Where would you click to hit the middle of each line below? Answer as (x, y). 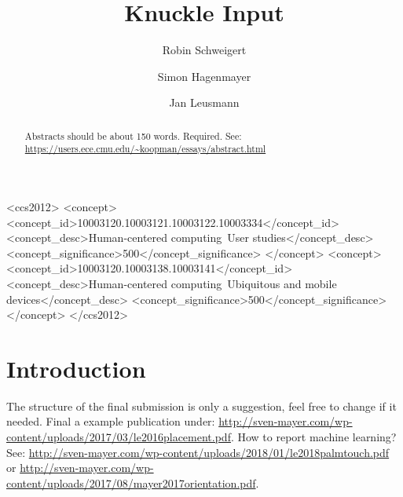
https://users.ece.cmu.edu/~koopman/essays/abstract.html (145, 149)
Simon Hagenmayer (204, 76)
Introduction (76, 368)
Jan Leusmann (204, 102)
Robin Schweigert (204, 50)
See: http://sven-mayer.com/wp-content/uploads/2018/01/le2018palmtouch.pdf (198, 452)
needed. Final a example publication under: (111, 421)
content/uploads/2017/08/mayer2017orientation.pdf (131, 482)
